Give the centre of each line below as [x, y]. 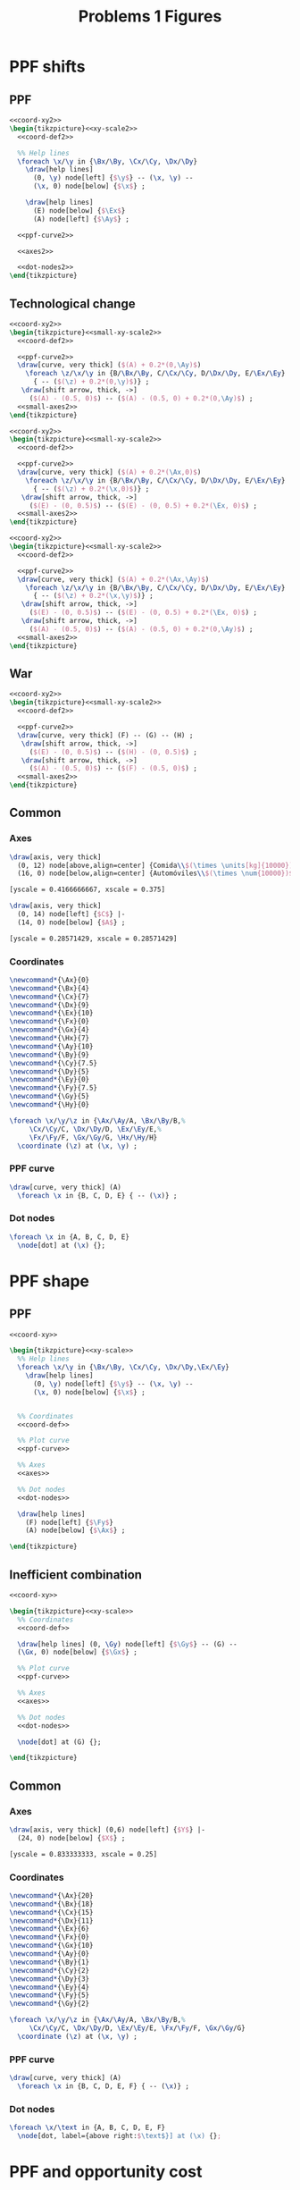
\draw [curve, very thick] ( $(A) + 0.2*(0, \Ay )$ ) [109, 365]
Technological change [72, 303]
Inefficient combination [76, 1575]
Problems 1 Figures [150, 17]
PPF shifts [47, 67]
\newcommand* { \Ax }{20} [51, 1895]
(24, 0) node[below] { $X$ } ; [71, 1838]
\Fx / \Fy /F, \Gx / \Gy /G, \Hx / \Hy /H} [93, 1137]
